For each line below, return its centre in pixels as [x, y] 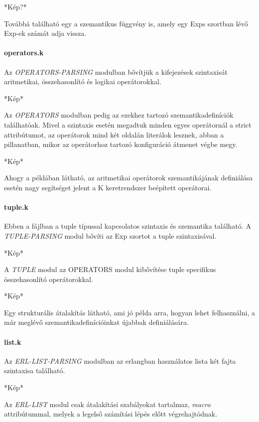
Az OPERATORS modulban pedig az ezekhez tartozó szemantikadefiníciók [119, 115]
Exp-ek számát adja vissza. [45, 33]
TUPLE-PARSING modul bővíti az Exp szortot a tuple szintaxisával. [110, 235]
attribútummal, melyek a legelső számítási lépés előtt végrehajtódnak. [111, 414]
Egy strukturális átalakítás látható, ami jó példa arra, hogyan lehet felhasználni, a [129, 312]
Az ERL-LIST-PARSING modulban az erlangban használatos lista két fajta [120, 360]
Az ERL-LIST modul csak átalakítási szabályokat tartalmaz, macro [107, 404]
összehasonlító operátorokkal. [49, 279]
